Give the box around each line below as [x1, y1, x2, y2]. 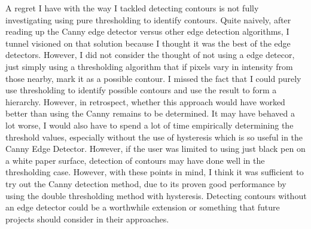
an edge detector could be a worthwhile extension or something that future [5, 201, 280, 213]
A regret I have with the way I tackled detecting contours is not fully [5, 2, 259, 14]
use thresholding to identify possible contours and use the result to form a [5, 84, 277, 96]
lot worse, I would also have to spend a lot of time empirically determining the [5, 118, 294, 131]
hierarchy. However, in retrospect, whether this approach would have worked [5, 95, 285, 108]
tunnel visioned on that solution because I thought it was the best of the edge [5, 36, 291, 49]
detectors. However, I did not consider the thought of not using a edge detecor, [5, 48, 295, 61]
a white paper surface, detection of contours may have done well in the [5, 154, 265, 166]
